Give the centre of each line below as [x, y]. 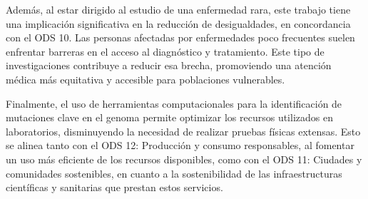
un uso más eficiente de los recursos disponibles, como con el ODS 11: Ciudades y [184, 159]
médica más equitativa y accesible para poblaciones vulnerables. [145, 79]
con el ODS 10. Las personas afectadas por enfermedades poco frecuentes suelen [180, 37]
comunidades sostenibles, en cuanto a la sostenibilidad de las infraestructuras [174, 173]
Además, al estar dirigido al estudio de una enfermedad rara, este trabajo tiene [178, 9]
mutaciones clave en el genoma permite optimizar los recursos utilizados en [169, 117]
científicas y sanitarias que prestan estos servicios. [114, 187]
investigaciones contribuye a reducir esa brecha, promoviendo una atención [169, 65]
